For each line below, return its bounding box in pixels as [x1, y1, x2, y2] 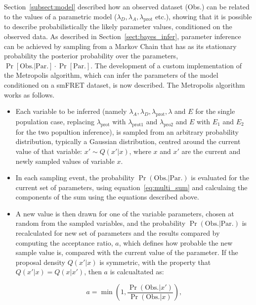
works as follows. [4, 89, 55, 100]
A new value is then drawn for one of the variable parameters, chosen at [15, 208, 234, 218]
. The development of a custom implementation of [90, 60, 242, 70]
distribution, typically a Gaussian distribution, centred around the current [15, 136, 241, 147]
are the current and [181, 146, 241, 156]
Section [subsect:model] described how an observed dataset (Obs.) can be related [4, 1, 250, 11]
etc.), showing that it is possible [155, 11, 252, 21]
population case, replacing [15, 116, 94, 126]
